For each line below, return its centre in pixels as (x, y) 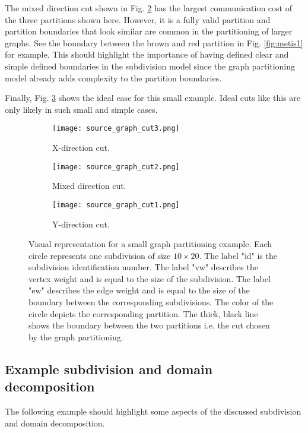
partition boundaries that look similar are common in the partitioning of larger (149, 31)
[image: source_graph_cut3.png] (116, 129)
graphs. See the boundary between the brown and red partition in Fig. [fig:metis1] (154, 42)
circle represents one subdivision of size (100, 255)
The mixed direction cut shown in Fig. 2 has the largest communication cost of (148, 8)
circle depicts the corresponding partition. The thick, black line (143, 313)
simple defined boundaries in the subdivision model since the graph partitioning (150, 66)
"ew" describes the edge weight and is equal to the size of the (139, 290)
